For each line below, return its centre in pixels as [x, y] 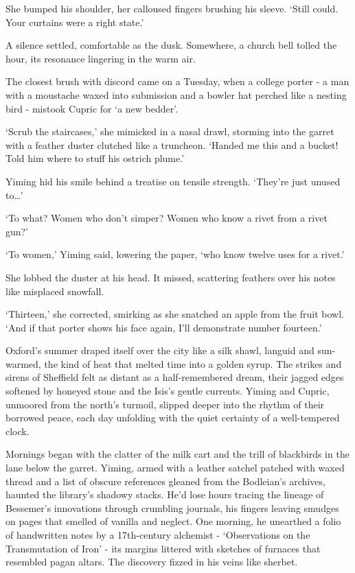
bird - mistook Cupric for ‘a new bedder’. [92, 108]
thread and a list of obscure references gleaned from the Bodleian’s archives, [165, 481]
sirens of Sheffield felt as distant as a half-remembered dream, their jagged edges [175, 377]
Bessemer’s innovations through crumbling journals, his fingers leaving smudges [172, 507]
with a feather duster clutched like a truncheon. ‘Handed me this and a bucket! [172, 144]
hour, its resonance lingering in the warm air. [101, 58]
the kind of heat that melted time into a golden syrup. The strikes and [193, 363]
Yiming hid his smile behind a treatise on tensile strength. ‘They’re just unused [173, 181]
